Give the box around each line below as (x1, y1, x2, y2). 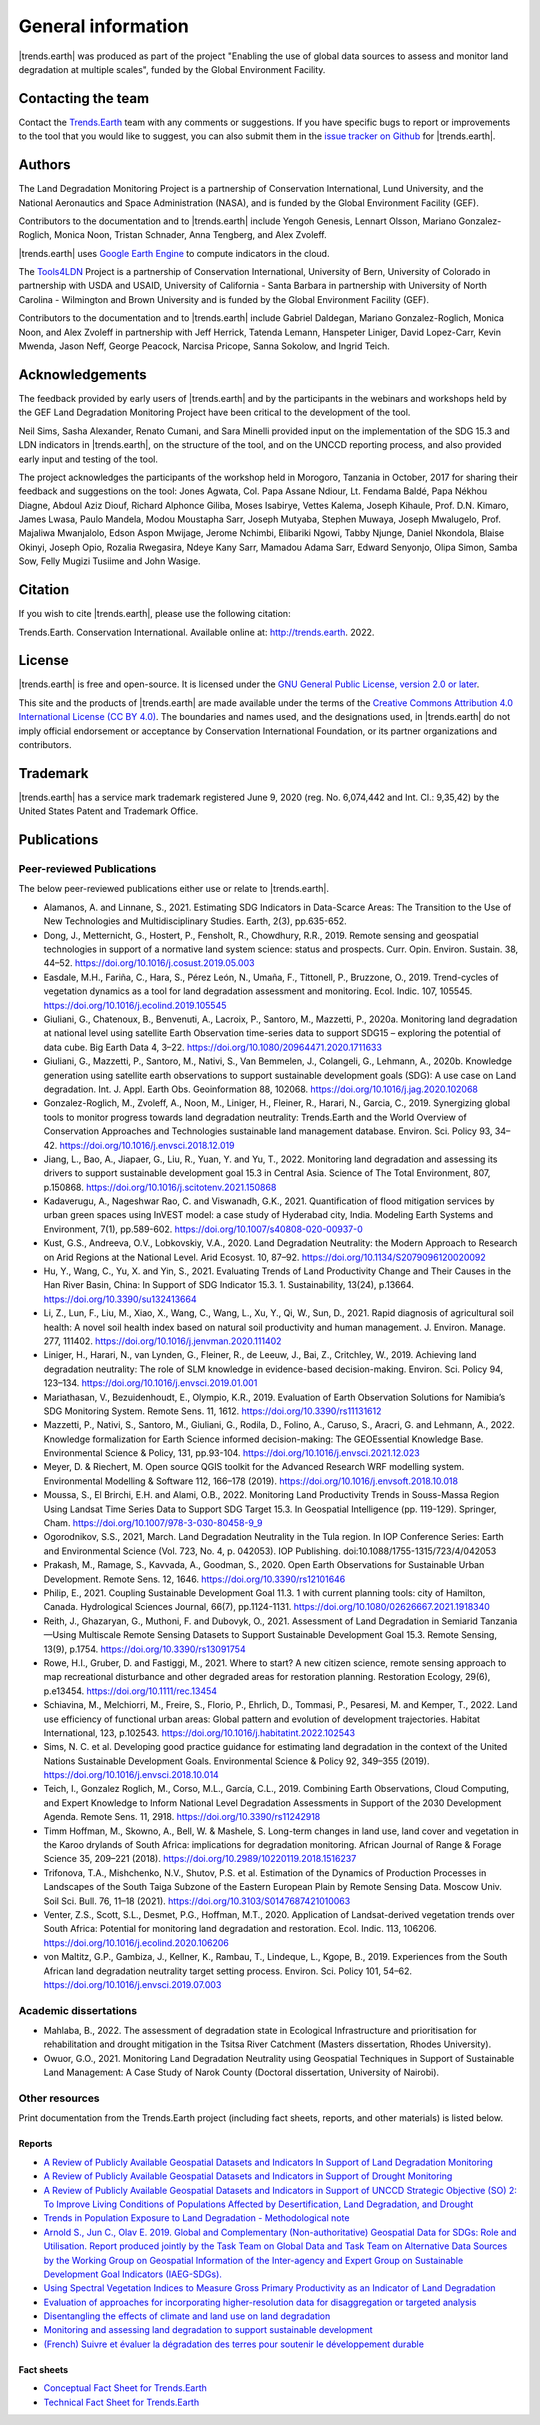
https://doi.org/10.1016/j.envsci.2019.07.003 (43, 1978, 222, 1990)
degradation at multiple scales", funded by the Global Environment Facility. (18, 63, 326, 75)
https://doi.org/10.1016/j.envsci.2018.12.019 (59, 1139, 235, 1151)
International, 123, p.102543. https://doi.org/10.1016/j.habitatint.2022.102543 (43, 1726, 355, 1739)
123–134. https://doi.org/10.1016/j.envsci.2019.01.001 (43, 1377, 258, 1389)
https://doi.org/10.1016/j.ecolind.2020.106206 (43, 1936, 230, 1949)
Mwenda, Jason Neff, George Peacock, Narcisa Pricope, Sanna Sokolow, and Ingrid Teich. (18, 340, 390, 352)
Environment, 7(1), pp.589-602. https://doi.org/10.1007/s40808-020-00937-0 (43, 1223, 364, 1235)
